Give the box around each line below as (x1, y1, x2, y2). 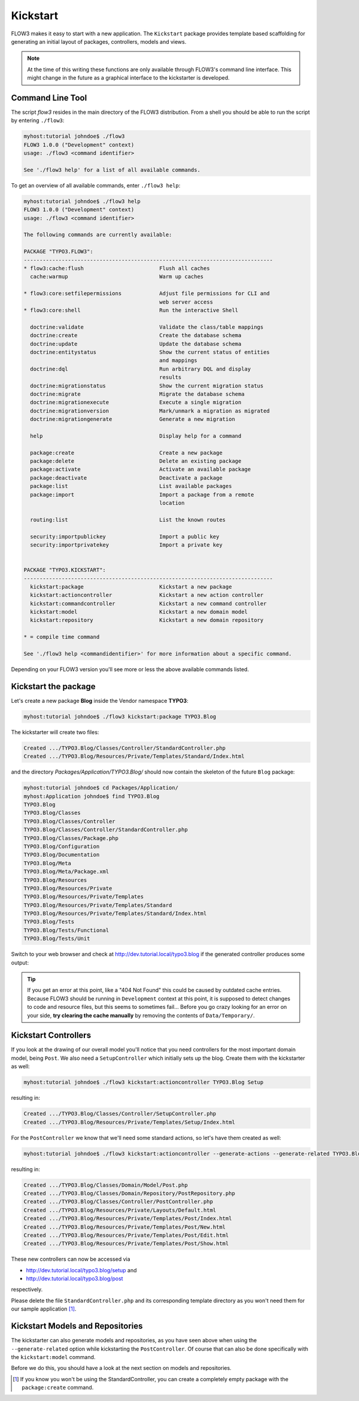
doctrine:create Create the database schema (30, 332, 242, 339)
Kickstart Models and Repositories (11, 1321, 143, 1332)
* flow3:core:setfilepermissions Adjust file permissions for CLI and (23, 290, 270, 297)
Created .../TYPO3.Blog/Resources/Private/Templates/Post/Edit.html (23, 1232, 229, 1239)
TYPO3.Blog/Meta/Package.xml (23, 868, 109, 875)
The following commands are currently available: (23, 231, 172, 238)
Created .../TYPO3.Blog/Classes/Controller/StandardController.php (23, 744, 226, 751)
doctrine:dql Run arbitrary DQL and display (30, 365, 251, 372)
